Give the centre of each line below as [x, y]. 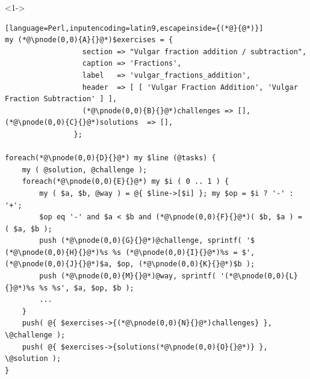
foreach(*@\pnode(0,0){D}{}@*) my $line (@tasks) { [110, 158]
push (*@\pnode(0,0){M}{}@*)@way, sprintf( [128, 276]
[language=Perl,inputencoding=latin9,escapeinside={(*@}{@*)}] [134, 28]
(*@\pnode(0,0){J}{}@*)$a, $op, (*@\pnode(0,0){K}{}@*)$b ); [130, 264]
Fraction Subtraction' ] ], [61, 99]
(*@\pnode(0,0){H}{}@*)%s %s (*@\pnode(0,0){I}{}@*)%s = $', [130, 252]
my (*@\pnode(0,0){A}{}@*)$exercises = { [89, 40]
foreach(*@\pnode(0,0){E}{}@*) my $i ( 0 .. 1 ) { [126, 182]
